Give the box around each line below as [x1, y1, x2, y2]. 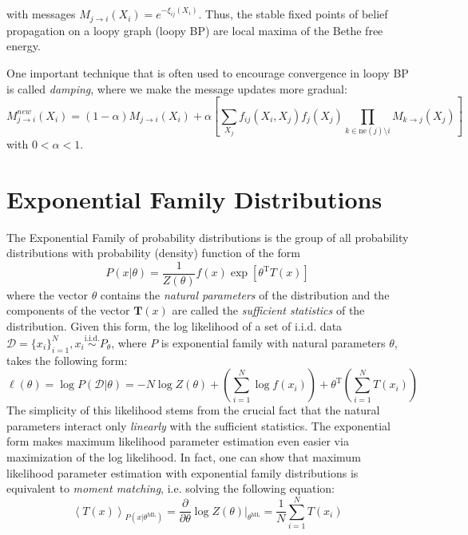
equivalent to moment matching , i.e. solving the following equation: [6, 480, 335, 497]
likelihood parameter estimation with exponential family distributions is [6, 464, 359, 481]
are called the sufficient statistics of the [172, 302, 365, 319]
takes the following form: [6, 351, 128, 368]
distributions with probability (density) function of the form [6, 244, 300, 261]
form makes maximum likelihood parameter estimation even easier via [6, 433, 349, 450]
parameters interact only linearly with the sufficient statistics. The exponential [6, 417, 391, 434]
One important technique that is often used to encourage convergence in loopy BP [6, 65, 409, 81]
